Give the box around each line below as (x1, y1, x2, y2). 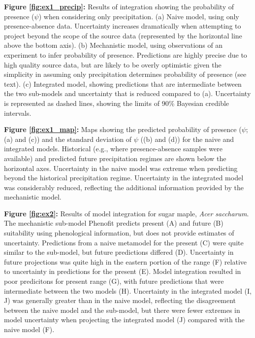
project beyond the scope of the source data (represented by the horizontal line (4, 30, 242, 40)
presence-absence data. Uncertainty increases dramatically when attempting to (4, 21, 241, 31)
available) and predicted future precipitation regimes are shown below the (4, 153, 226, 163)
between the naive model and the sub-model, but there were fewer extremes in (4, 304, 240, 315)
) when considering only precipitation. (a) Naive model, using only (38, 11, 239, 21)
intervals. (4, 107, 32, 118)
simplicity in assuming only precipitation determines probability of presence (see (4, 69, 247, 79)
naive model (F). (4, 324, 55, 334)
